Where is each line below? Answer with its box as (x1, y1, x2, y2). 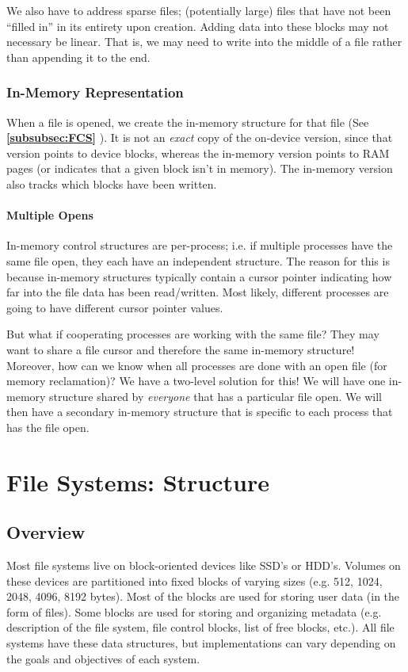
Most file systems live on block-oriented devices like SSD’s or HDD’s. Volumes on (6, 557, 401, 574)
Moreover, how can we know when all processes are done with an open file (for (6, 357, 387, 373)
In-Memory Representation (6, 82, 184, 102)
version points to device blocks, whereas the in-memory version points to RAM (6, 144, 390, 161)
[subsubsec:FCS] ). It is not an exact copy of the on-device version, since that (6, 129, 393, 146)
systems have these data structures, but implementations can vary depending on (6, 635, 396, 651)
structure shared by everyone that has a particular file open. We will (49, 388, 382, 404)
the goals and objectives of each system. (6, 650, 200, 666)
